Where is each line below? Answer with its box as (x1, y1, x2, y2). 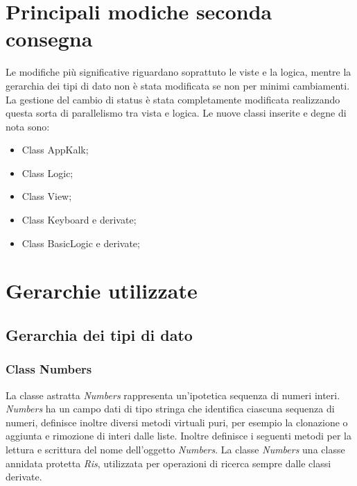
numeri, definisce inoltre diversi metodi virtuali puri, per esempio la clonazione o (6, 414, 348, 429)
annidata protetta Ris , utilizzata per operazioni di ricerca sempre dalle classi (6, 455, 331, 470)
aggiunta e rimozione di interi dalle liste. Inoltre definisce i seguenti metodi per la (6, 428, 351, 443)
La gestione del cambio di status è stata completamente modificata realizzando (6, 92, 340, 106)
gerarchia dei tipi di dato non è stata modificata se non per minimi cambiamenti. (6, 78, 350, 92)
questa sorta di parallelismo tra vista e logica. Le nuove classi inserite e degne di (6, 106, 347, 120)
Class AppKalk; (21, 142, 89, 157)
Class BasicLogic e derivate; (21, 235, 140, 250)
